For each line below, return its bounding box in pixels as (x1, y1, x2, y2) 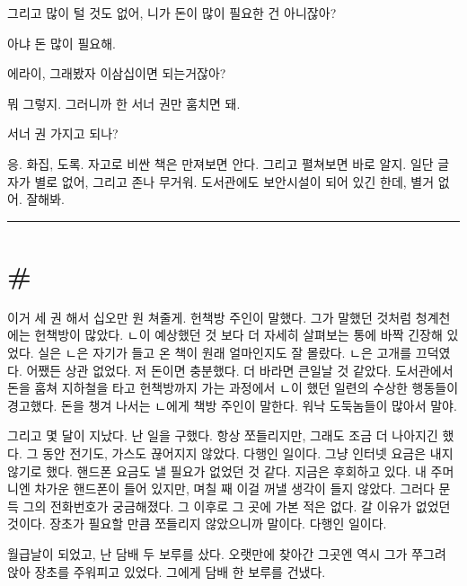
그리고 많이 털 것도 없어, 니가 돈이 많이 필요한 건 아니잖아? (7, 4, 337, 22)
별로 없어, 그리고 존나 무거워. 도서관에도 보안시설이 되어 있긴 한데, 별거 (34, 172, 435, 191)
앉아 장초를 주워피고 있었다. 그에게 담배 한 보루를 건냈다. (7, 562, 326, 581)
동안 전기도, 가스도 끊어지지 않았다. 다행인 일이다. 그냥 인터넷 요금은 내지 (41, 444, 454, 463)
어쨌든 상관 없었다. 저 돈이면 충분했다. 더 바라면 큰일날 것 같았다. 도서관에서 (26, 360, 454, 379)
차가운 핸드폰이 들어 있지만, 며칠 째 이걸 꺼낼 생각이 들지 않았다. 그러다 (34, 479, 435, 498)
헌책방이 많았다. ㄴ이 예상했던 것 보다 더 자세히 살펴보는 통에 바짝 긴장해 (34, 325, 443, 344)
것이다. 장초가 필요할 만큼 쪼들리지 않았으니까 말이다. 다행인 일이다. (7, 514, 387, 533)
